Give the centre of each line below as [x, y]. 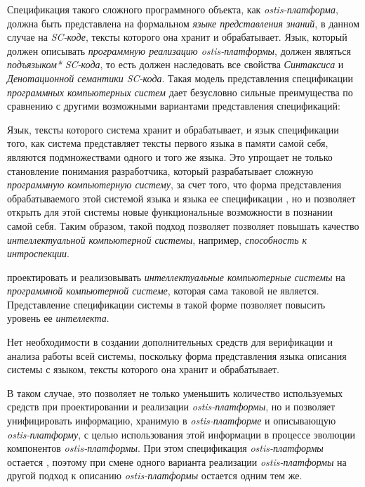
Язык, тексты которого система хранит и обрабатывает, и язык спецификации [173, 129]
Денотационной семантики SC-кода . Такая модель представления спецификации [180, 78]
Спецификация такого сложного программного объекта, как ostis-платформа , [173, 9]
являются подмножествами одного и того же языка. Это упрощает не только [170, 156]
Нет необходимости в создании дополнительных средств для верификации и [170, 342]
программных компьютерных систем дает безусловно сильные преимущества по [180, 92]
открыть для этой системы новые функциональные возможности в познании [170, 212]
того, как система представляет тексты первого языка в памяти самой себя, [168, 143]
